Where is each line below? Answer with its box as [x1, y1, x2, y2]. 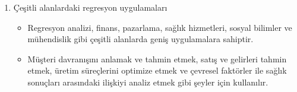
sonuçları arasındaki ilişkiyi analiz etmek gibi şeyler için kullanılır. [27, 75, 268, 88]
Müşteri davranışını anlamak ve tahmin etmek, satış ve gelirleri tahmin [27, 52, 287, 65]
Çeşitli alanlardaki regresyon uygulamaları [13, 1, 168, 13]
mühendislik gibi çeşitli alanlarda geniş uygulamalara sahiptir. [27, 33, 254, 45]
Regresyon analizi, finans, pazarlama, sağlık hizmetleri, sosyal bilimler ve [27, 21, 292, 33]
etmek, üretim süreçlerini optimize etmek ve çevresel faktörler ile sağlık [27, 64, 287, 77]
